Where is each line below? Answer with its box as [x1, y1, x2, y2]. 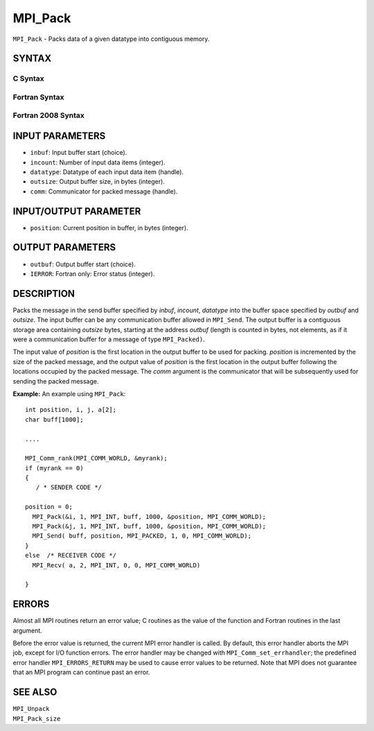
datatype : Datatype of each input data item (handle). [30, 167, 184, 176]
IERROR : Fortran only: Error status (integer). [30, 269, 155, 277]
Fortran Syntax [12, 92, 64, 102]
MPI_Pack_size [12, 714, 61, 723]
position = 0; [25, 503, 73, 511]
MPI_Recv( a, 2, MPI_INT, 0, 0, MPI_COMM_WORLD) [32, 561, 201, 569]
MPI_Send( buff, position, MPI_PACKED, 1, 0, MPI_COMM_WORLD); [32, 532, 252, 540]
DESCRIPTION [12, 288, 75, 300]
